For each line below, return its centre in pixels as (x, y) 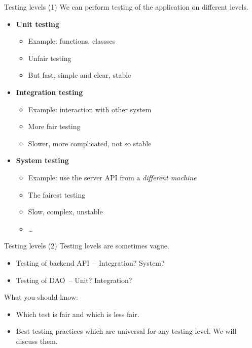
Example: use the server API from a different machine (112, 177)
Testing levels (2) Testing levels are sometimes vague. (87, 246)
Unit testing (38, 24)
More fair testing (54, 126)
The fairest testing (57, 194)
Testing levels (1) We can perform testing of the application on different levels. (126, 7)
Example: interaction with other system (90, 109)
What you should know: (41, 297)
